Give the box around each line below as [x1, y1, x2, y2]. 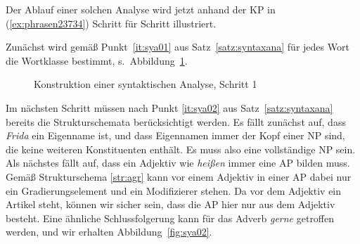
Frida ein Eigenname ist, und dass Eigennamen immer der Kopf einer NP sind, [6, 128, 345, 143]
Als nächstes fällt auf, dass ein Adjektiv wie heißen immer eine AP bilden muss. [6, 155, 350, 170]
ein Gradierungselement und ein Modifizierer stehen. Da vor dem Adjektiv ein [6, 183, 342, 198]
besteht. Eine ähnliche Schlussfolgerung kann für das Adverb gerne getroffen [6, 210, 335, 225]
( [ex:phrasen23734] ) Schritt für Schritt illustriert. [6, 15, 217, 30]
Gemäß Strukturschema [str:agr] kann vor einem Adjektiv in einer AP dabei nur [6, 169, 352, 184]
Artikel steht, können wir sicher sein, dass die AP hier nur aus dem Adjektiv [6, 197, 335, 212]
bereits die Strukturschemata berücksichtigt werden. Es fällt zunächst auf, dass [6, 114, 346, 129]
